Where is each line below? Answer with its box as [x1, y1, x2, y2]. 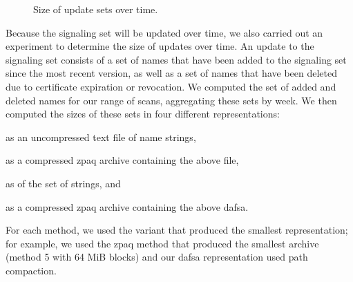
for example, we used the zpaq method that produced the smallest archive [6, 236, 319, 250]
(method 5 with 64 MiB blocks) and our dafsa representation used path [6, 250, 308, 264]
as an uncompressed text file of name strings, [6, 129, 196, 144]
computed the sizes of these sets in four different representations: [6, 106, 280, 121]
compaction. [6, 263, 57, 277]
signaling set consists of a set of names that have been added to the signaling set [6, 52, 347, 66]
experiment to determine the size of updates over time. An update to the [6, 39, 314, 53]
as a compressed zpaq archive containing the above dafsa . [6, 199, 249, 214]
